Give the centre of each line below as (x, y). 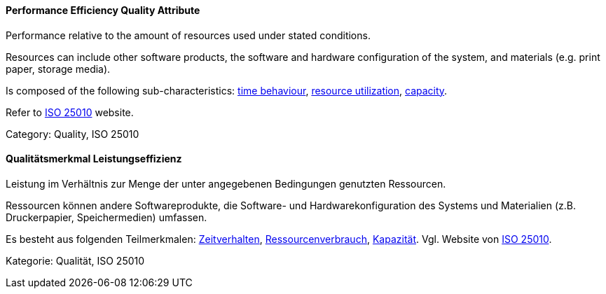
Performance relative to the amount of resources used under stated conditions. (188, 35)
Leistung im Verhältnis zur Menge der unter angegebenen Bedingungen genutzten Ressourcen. (226, 183)
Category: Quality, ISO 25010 (73, 134)
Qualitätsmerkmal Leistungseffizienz (94, 159)
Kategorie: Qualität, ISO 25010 (75, 260)
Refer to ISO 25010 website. (70, 112)
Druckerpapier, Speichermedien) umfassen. (106, 217)
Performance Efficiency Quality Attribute (103, 10)
